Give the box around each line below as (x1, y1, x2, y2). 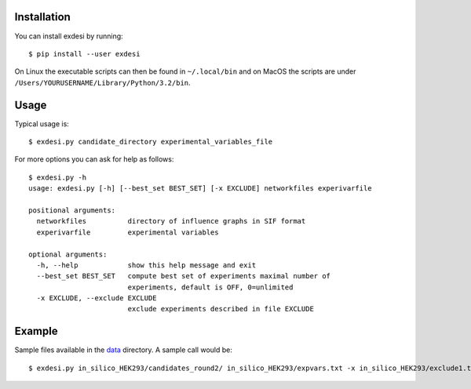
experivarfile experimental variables (36, 227, 219, 237)
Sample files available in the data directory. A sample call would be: (14, 345, 233, 354)
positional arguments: (28, 205, 116, 215)
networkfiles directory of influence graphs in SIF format (36, 216, 306, 226)
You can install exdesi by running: (14, 31, 123, 41)
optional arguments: (28, 249, 108, 259)
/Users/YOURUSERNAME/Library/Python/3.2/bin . (14, 78, 192, 87)
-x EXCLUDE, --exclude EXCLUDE (36, 294, 157, 303)
